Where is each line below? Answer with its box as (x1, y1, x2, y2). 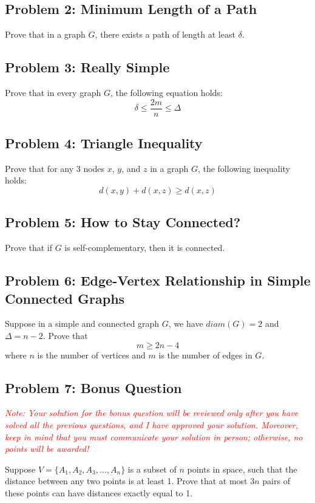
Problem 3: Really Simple (5, 58, 170, 77)
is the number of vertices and (37, 348, 146, 361)
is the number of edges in (158, 348, 252, 361)
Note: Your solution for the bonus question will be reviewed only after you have (5, 406, 299, 419)
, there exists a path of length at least (95, 28, 235, 41)
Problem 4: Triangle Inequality (5, 134, 203, 152)
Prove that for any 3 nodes (5, 162, 105, 174)
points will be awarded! (5, 442, 89, 455)
